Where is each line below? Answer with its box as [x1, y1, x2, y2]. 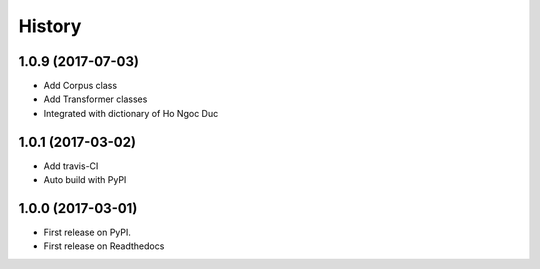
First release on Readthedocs [43, 240, 165, 252]
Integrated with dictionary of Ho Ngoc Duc [43, 107, 219, 119]
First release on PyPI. [43, 226, 132, 239]
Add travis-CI [43, 160, 99, 172]
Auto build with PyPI [43, 174, 127, 186]
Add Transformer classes [43, 93, 148, 105]
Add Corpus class [43, 80, 118, 92]
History [18, 15, 82, 37]
